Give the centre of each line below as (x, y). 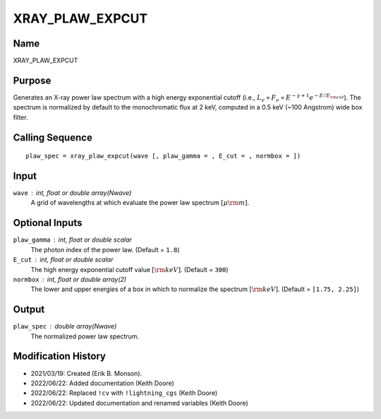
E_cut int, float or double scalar (63, 260)
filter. (20, 117)
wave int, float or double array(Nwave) (72, 193)
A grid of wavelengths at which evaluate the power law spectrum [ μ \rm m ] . (140, 203)
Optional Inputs (48, 223)
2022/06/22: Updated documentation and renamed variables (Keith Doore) (139, 403)
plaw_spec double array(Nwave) (65, 326)
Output (29, 310)
